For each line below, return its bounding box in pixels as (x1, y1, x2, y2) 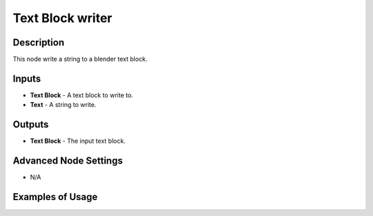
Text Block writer (12, 10, 113, 26)
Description (12, 37, 65, 48)
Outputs (12, 119, 49, 130)
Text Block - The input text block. (30, 137, 126, 145)
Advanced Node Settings (12, 155, 124, 167)
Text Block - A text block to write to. (30, 90, 134, 99)
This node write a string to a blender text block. (12, 55, 148, 63)
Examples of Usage (12, 190, 98, 203)
